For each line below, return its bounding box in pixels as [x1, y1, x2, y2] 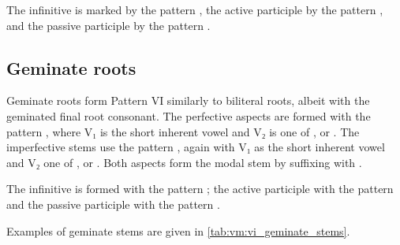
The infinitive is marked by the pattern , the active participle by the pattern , [6, 2, 383, 17]
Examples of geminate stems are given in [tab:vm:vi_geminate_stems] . [6, 222, 350, 239]
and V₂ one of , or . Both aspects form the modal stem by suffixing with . [6, 154, 362, 170]
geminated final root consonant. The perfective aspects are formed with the [6, 107, 371, 124]
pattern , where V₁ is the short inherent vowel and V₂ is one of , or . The [6, 123, 360, 139]
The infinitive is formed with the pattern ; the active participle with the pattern [6, 180, 394, 197]
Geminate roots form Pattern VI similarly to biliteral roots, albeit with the [6, 92, 370, 109]
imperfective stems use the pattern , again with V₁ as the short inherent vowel [6, 139, 385, 155]
